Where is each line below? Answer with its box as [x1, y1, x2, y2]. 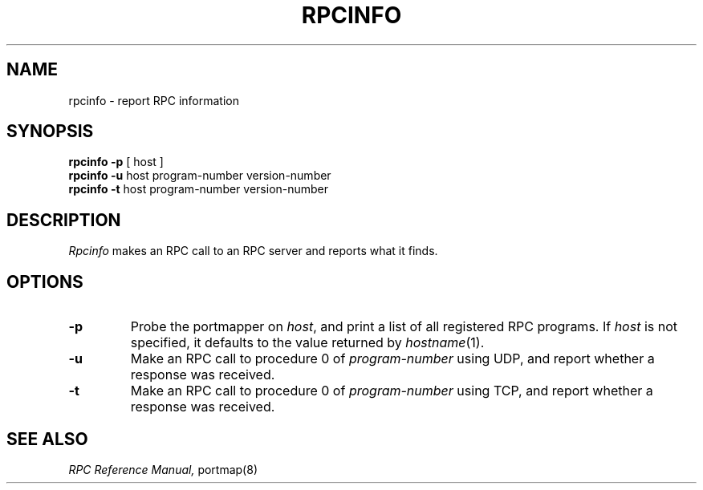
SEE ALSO [6, 428, 88, 449]
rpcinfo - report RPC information [68, 93, 239, 107]
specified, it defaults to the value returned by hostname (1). [130, 334, 485, 351]
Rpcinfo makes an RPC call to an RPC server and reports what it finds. [68, 244, 438, 258]
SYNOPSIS [6, 121, 94, 142]
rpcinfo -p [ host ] [68, 155, 164, 169]
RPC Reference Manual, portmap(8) [68, 462, 258, 476]
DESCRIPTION [6, 209, 121, 230]
